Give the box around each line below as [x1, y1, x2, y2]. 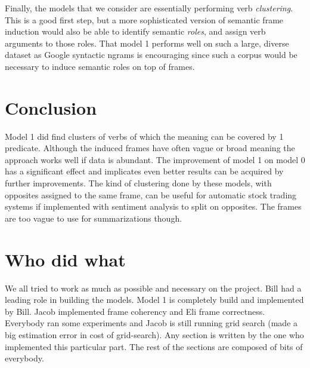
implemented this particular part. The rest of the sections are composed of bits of [5, 340, 303, 352]
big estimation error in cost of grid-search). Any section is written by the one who [5, 328, 304, 341]
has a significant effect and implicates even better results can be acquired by [5, 165, 284, 177]
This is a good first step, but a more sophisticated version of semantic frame [5, 13, 284, 26]
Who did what [5, 247, 126, 271]
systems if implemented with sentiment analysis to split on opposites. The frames [5, 200, 302, 213]
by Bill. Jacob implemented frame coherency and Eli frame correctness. [5, 305, 265, 317]
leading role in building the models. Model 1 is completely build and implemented [5, 293, 304, 306]
